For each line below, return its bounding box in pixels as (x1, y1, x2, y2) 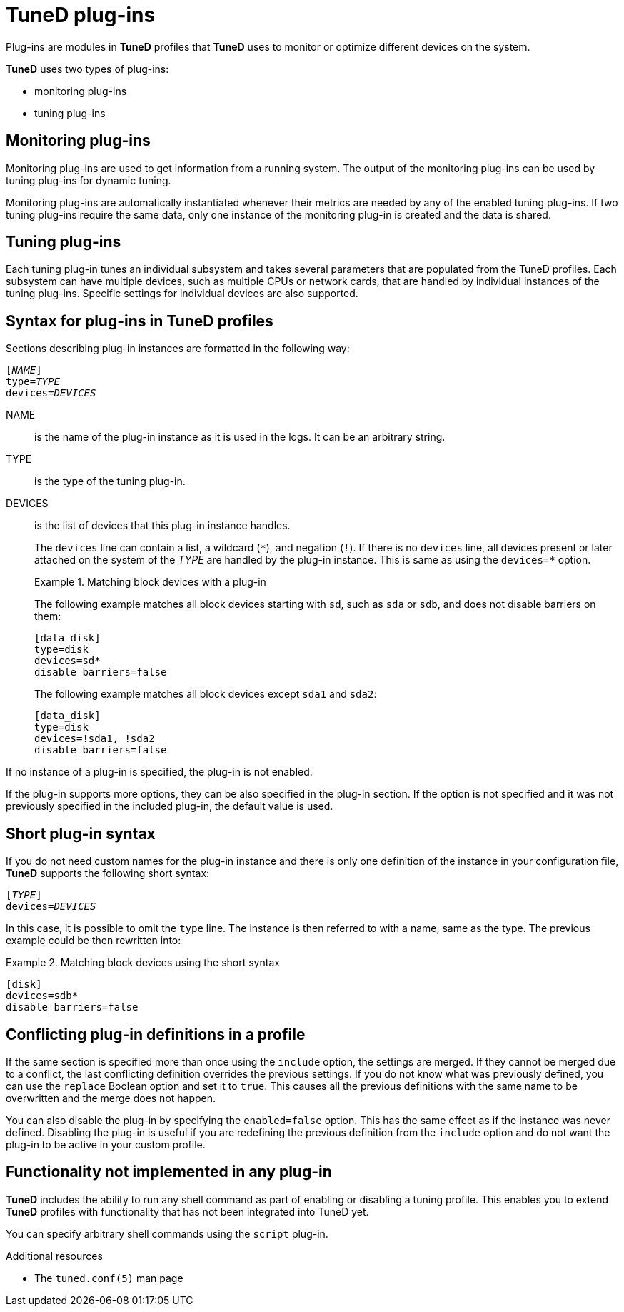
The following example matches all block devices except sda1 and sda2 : (34, 688, 377, 701)
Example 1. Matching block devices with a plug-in (34, 576, 266, 589)
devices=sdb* (6, 990, 79, 1002)
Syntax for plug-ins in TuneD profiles (6, 311, 273, 330)
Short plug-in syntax (6, 824, 156, 843)
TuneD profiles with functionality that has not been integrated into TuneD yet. (6, 1205, 369, 1218)
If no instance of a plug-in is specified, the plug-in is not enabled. (6, 766, 313, 778)
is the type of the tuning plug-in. (34, 475, 186, 488)
